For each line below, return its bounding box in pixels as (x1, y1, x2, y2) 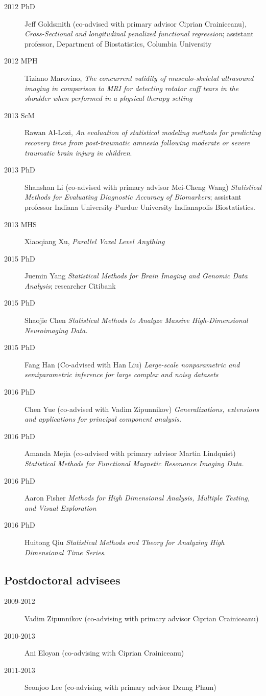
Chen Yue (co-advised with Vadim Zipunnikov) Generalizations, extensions (25, 403, 259, 414)
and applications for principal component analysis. (25, 414, 182, 424)
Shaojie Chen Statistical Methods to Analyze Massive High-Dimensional (25, 315, 248, 325)
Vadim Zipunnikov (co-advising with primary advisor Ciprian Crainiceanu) (25, 613, 259, 623)
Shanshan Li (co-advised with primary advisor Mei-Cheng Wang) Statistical (25, 181, 262, 192)
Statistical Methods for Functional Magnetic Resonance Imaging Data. (25, 458, 244, 468)
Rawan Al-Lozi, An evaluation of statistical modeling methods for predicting (25, 127, 261, 138)
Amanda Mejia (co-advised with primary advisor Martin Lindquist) (25, 448, 236, 459)
